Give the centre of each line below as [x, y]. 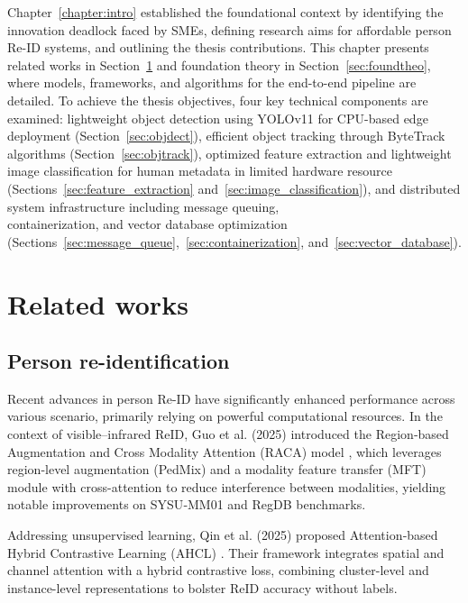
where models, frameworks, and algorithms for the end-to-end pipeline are [212, 82]
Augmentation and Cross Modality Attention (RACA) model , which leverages [225, 451]
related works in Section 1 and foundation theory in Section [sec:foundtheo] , [219, 64]
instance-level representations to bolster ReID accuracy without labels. [202, 587]
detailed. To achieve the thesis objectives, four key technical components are [218, 100]
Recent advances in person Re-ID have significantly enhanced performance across [231, 398]
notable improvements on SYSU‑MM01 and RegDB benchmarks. [187, 504]
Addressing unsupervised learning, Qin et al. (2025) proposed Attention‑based [223, 535]
